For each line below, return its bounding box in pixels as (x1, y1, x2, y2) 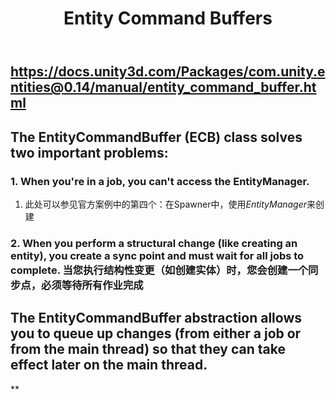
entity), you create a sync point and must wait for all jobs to (10, 248, 305, 262)
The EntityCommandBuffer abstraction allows (10, 310, 302, 327)
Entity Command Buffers (63, 7, 273, 30)
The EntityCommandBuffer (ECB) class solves (10, 128, 303, 146)
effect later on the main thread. (10, 357, 208, 374)
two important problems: (10, 144, 169, 161)
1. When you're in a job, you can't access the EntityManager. (10, 174, 310, 188)
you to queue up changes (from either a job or (10, 325, 302, 342)
